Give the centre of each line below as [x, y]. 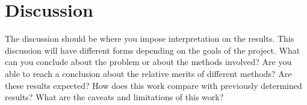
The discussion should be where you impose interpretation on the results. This [150, 38]
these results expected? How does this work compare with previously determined [153, 85]
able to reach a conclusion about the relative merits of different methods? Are [148, 73]
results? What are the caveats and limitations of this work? [114, 97]
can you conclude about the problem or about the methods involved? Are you [148, 62]
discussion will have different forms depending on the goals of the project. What [153, 50]
